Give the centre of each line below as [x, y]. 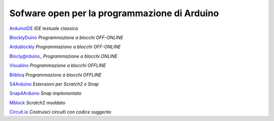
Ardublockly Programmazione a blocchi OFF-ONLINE [65, 47]
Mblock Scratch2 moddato [37, 103]
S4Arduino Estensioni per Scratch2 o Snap [54, 84]
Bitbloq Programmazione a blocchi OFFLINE [55, 75]
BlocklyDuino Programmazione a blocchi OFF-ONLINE [66, 37]
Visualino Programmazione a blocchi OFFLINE [58, 65]
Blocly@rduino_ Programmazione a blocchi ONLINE [63, 56]
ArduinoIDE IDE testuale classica [44, 28]
